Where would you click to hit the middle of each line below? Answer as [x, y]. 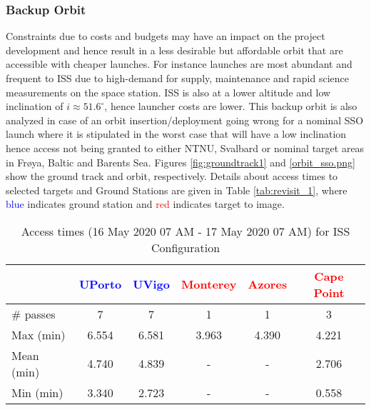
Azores [268, 284]
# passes [34, 314]
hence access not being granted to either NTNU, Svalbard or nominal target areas [185, 147]
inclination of [35, 106]
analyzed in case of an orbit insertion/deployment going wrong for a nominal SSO [185, 120]
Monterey [209, 284]
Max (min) [39, 334]
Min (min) [37, 392]
